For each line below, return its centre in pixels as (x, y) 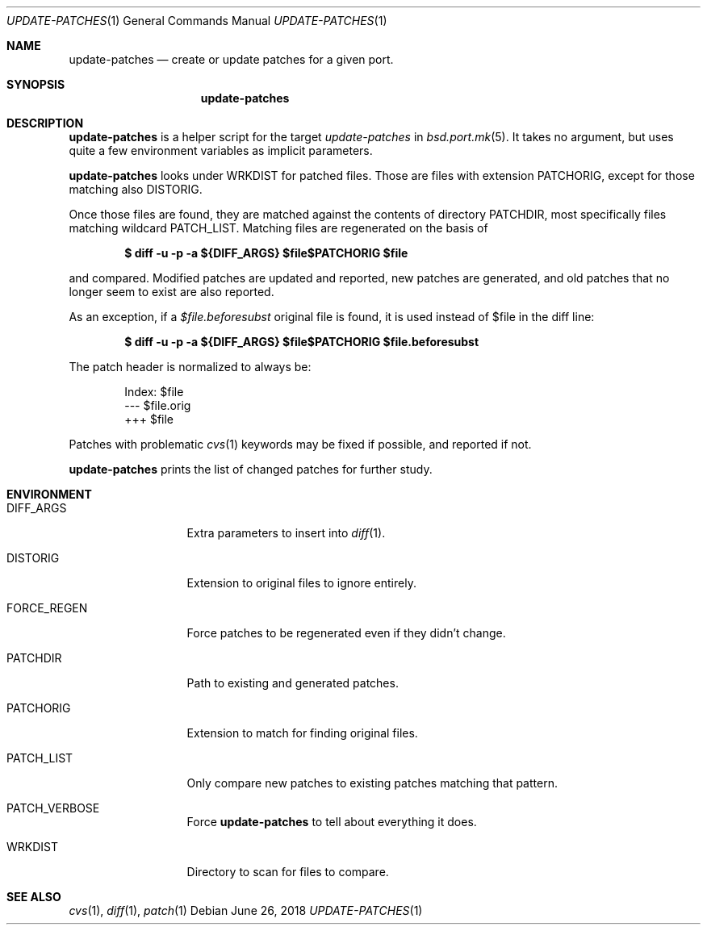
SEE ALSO (34, 897)
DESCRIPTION (45, 123)
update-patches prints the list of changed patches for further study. (251, 469)
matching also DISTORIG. (136, 189)
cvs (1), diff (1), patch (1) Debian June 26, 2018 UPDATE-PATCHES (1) (246, 910)
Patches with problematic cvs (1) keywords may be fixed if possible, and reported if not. (300, 444)
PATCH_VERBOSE (53, 808)
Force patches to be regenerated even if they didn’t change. (346, 633)
